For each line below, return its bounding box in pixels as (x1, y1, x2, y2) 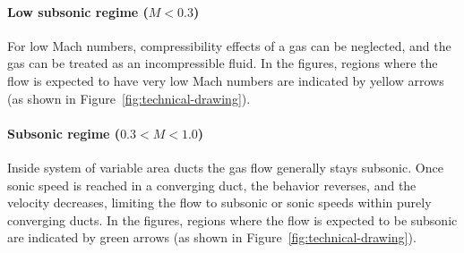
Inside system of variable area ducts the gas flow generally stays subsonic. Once (7, 157, 443, 176)
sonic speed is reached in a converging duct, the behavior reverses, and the (7, 175, 417, 194)
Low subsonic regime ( (7, 2, 149, 21)
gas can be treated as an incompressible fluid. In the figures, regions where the (7, 54, 438, 72)
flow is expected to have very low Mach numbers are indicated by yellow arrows (7, 71, 444, 89)
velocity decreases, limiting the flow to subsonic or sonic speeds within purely (7, 193, 432, 212)
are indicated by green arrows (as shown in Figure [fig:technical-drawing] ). (7, 228, 417, 247)
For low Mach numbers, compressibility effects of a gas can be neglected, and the (7, 36, 451, 55)
